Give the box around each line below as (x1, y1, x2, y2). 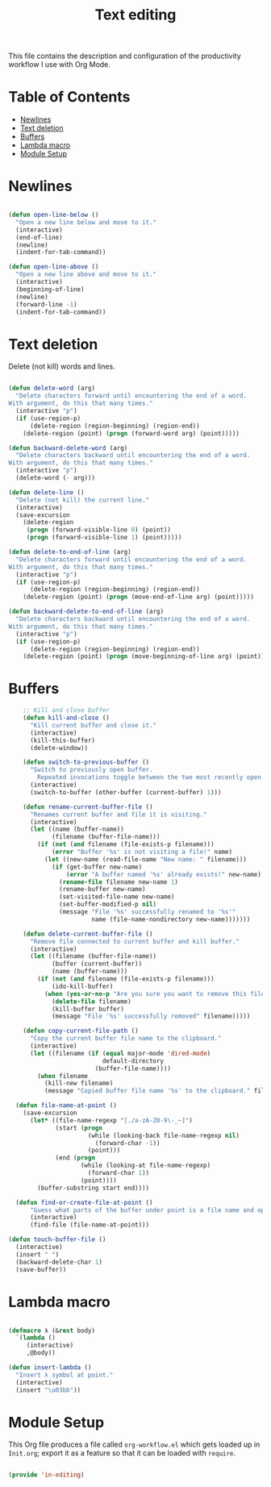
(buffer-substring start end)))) (37, 1184, 150, 1192)
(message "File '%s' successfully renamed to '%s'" (59, 908, 236, 916)
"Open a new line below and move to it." (15, 218, 157, 227)
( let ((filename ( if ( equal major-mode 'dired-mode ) (29, 1049, 211, 1057)
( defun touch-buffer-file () (8, 1235, 106, 1243)
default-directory (102, 1056, 164, 1065)
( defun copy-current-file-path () (23, 1027, 139, 1035)
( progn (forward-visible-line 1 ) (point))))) (26, 534, 182, 542)
